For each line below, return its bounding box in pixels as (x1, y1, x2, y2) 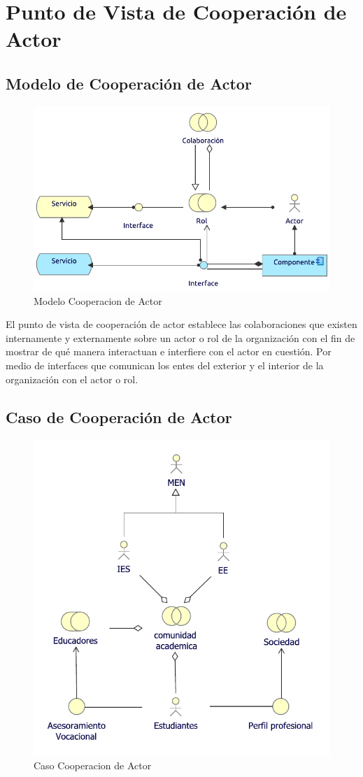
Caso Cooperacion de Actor (34, 758, 152, 773)
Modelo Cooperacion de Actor (34, 293, 162, 308)
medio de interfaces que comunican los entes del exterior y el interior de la (6, 357, 324, 372)
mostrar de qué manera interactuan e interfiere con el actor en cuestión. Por (6, 344, 332, 359)
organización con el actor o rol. (6, 371, 138, 386)
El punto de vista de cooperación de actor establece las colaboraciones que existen (6, 317, 357, 332)
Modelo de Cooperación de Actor (6, 72, 252, 94)
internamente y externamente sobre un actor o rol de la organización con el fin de (6, 330, 355, 345)
